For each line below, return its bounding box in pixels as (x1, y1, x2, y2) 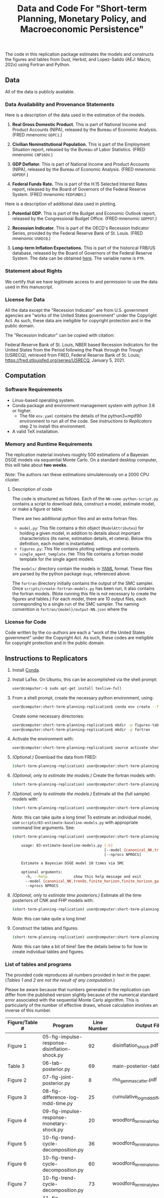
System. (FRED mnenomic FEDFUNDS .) (12, 192, 86, 197)
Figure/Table (7, 1019, 38, 1025)
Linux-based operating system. (12, 397, 75, 403)
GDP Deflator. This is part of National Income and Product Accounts (12, 161, 150, 167)
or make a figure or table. (12, 506, 63, 512)
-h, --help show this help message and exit (25, 874, 142, 879)
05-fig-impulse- (42, 1033, 82, 1040)
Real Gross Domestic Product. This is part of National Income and (12, 122, 146, 128)
